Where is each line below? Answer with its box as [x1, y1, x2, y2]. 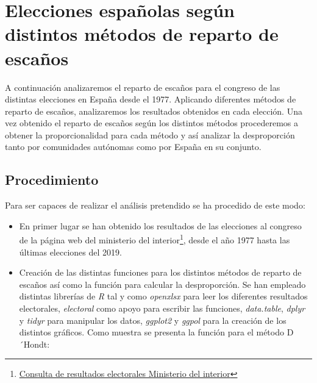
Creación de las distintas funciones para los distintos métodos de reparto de [19, 266, 302, 279]
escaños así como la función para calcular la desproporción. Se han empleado [19, 277, 306, 290]
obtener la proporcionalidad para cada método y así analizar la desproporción [5, 128, 295, 141]
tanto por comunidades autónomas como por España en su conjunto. [5, 140, 262, 153]
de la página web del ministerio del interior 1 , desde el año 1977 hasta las [19, 232, 290, 246]
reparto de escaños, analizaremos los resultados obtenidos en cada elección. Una [5, 104, 302, 117]
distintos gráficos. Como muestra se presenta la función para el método [19, 326, 284, 338]
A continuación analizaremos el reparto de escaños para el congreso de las [5, 81, 280, 93]
